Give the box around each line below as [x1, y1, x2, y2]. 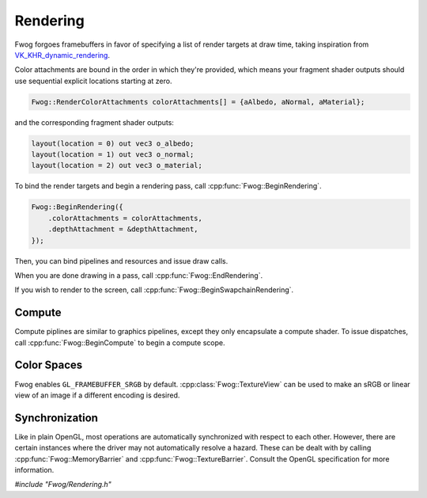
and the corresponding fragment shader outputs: [14, 117, 174, 127]
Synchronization [14, 411, 99, 424]
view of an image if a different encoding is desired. [14, 390, 180, 400]
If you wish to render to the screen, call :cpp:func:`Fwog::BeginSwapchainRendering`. [14, 285, 294, 295]
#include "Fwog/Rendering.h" [14, 480, 112, 489]
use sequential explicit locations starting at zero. [14, 76, 172, 86]
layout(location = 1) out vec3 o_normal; [31, 150, 195, 159]
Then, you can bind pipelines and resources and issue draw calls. [14, 256, 229, 265]
